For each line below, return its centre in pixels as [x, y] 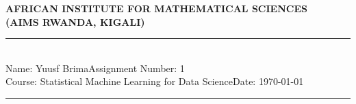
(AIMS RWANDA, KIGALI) [75, 21]
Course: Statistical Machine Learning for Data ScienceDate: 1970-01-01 [155, 81]
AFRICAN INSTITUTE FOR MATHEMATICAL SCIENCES [156, 8]
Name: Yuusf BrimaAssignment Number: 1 [95, 68]
